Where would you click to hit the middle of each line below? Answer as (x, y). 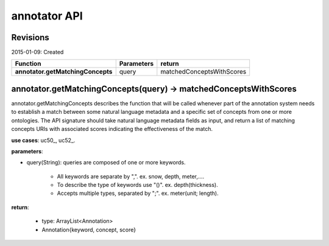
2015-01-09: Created (37, 52)
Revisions (30, 37)
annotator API (47, 16)
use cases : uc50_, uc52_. (43, 140)
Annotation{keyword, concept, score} (89, 230)
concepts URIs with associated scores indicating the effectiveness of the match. (112, 129)
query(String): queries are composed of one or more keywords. (106, 163)
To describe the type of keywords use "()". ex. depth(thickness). (138, 185)
